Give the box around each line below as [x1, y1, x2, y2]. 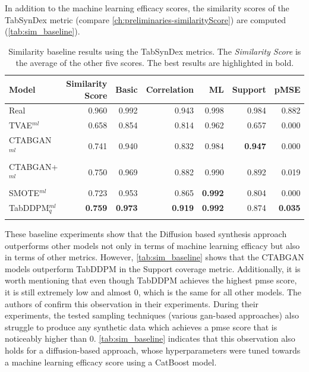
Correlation [146, 83, 194, 95]
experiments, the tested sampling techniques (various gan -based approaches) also [5, 309, 299, 321]
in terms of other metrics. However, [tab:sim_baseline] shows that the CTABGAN [5, 251, 304, 263]
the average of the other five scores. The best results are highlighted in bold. [15, 56, 294, 69]
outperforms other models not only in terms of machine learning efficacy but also [5, 239, 300, 251]
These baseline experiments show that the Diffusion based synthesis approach [5, 228, 287, 240]
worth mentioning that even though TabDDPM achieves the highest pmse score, [5, 274, 297, 286]
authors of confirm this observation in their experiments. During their [5, 297, 259, 310]
